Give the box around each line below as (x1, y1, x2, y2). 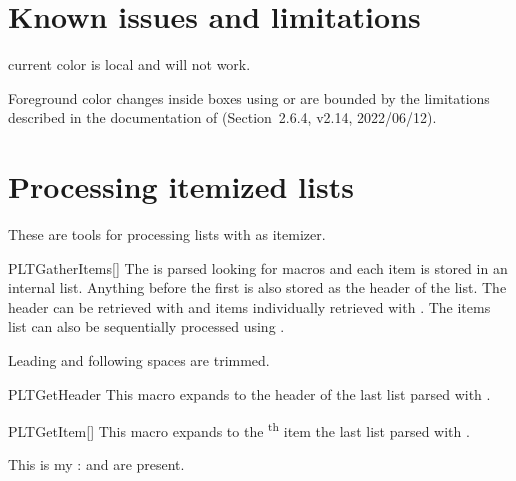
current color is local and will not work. (8, 54, 251, 75)
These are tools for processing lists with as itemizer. (8, 224, 326, 245)
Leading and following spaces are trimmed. (8, 350, 270, 370)
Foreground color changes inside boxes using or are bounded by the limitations (8, 87, 490, 108)
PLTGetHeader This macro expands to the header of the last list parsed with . (8, 383, 491, 404)
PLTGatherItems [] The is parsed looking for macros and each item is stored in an (8, 257, 508, 278)
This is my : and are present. (8, 454, 185, 475)
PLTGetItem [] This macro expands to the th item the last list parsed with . (8, 418, 470, 441)
